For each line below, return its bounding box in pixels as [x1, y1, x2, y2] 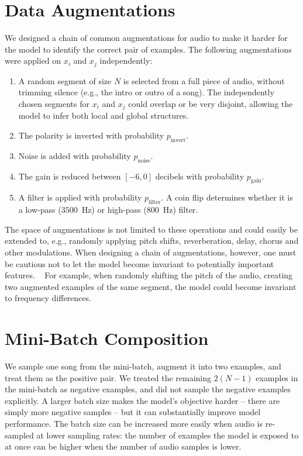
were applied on [5, 54, 61, 67]
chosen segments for [18, 97, 89, 109]
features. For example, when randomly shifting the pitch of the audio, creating [5, 269, 293, 281]
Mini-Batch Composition [5, 326, 209, 350]
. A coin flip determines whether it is [161, 191, 293, 203]
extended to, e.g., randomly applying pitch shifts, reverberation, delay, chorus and [5, 234, 299, 247]
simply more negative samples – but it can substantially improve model [5, 406, 261, 418]
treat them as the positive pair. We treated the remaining [5, 371, 212, 384]
